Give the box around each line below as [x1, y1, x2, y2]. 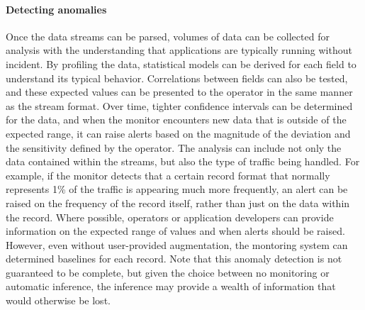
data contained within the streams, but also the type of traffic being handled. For [6, 154, 360, 169]
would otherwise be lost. [6, 293, 111, 308]
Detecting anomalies [6, 1, 107, 16]
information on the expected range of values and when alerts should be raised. [6, 223, 345, 238]
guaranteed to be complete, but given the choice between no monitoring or [6, 265, 330, 279]
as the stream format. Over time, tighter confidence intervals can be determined [6, 98, 353, 113]
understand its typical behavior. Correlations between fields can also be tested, [6, 70, 348, 85]
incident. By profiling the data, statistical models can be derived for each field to [6, 56, 356, 71]
